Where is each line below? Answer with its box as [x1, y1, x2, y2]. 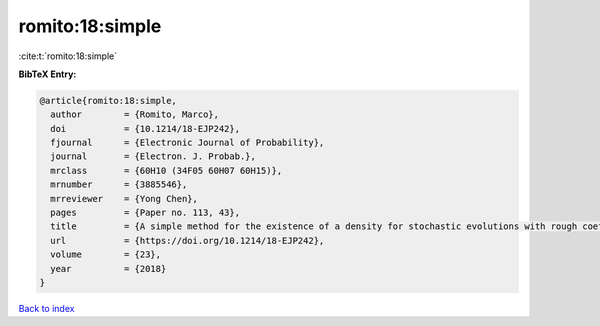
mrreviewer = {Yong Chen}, [50, 193, 199, 204]
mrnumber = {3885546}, [50, 179, 188, 190]
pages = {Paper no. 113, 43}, [50, 207, 240, 219]
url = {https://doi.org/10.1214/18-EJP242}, [50, 235, 325, 246]
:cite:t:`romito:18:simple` [18, 50, 118, 62]
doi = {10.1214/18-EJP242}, [50, 123, 240, 134]
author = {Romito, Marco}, [50, 109, 220, 120]
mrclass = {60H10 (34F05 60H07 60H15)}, [50, 165, 283, 176]
